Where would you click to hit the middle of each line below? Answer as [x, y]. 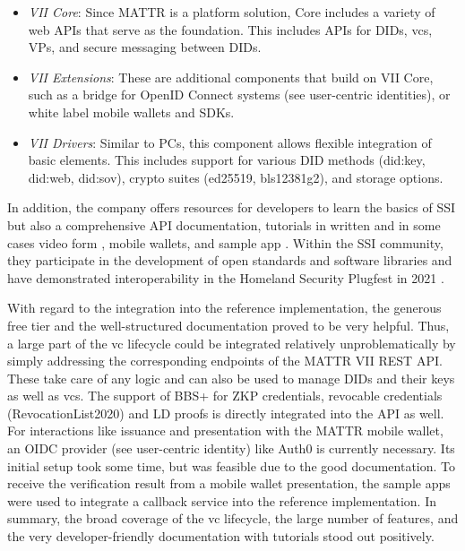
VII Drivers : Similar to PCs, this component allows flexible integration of [230, 142]
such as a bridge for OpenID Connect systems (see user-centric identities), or [239, 95]
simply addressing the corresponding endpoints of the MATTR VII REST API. [225, 361]
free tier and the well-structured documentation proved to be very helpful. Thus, [228, 325]
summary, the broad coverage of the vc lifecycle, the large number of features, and [233, 518]
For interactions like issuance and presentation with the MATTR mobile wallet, [225, 430]
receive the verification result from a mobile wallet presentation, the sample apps [229, 483]
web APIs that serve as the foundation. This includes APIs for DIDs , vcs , [230, 29]
